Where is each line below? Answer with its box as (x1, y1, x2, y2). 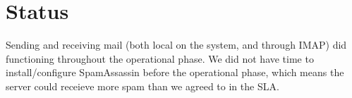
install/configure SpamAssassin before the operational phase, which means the (6, 65, 344, 80)
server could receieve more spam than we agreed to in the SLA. (6, 78, 279, 93)
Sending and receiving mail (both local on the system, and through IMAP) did (6, 37, 347, 52)
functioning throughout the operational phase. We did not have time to (6, 51, 314, 66)
